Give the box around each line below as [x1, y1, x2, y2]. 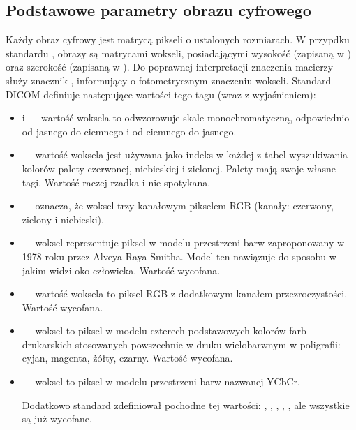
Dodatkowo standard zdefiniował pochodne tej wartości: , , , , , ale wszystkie [22, 397, 350, 412]
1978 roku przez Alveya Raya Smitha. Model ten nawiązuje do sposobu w [22, 249, 336, 263]
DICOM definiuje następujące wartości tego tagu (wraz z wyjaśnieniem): [6, 87, 316, 101]
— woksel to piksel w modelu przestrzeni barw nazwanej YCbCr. [22, 374, 300, 389]
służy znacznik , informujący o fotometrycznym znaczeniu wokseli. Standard [6, 73, 332, 87]
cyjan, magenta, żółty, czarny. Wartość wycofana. [22, 350, 233, 365]
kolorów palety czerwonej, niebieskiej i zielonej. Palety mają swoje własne [22, 161, 336, 175]
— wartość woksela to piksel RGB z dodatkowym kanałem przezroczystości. [22, 286, 348, 301]
